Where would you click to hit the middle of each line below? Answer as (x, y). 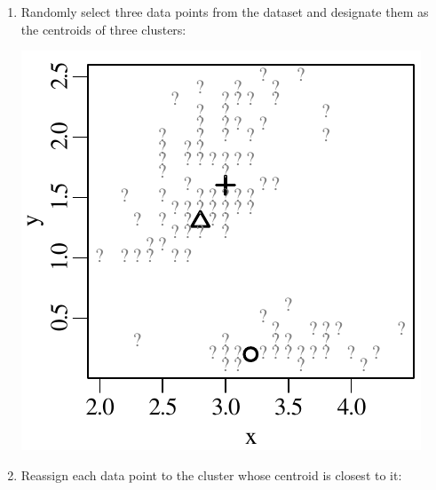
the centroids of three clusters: (103, 29)
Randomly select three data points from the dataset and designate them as (225, 12)
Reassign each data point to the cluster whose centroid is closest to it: (211, 474)
